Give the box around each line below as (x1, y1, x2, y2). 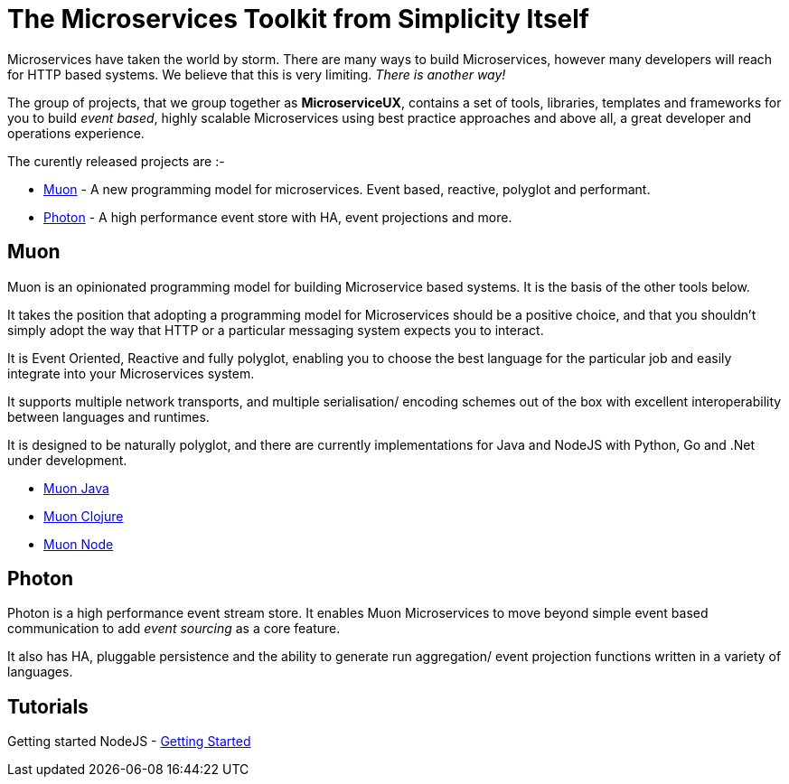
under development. (7, 452, 127, 468)
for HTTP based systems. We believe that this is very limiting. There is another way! (7, 66, 506, 82)
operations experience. (7, 125, 145, 141)
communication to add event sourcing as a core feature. (7, 621, 341, 637)
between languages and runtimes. (7, 408, 210, 425)
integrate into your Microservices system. (7, 365, 255, 381)
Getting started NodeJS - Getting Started (7, 733, 251, 750)
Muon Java (43, 480, 109, 496)
